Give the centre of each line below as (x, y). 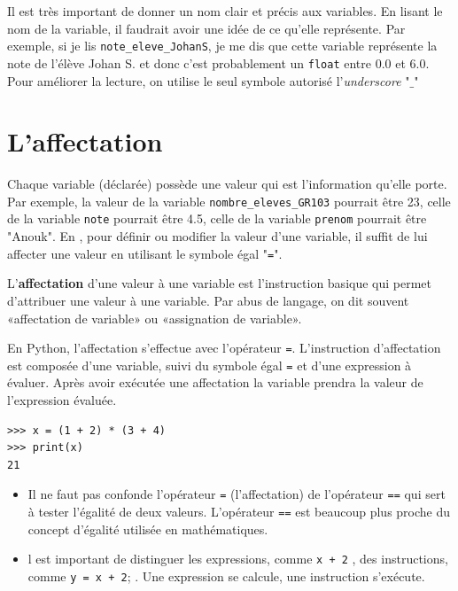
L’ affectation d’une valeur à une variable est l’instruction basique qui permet (220, 283)
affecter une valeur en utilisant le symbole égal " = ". (145, 253)
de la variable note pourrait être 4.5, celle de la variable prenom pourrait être (217, 218)
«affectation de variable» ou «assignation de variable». (155, 318)
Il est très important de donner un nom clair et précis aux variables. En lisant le (225, 11)
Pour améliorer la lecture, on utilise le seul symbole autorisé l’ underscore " (209, 80)
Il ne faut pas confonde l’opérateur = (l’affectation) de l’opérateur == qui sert (237, 494)
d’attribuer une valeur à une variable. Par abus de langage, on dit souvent (208, 300)
